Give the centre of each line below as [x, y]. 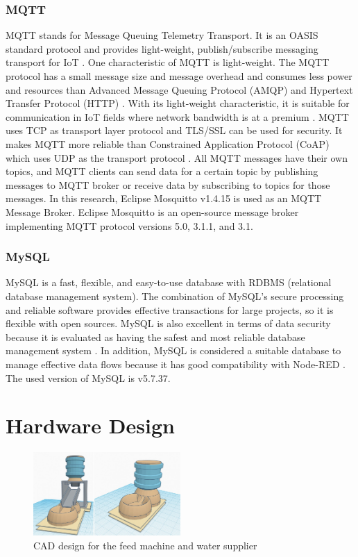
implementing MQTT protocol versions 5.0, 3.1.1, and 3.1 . [129, 225]
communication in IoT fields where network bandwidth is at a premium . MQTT [177, 116]
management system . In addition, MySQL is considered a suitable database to [173, 350]
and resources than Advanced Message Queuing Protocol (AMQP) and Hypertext [179, 89]
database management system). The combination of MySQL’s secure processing [175, 296]
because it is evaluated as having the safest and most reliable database [155, 336]
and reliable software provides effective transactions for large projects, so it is [170, 309]
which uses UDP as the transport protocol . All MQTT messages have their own [177, 157]
